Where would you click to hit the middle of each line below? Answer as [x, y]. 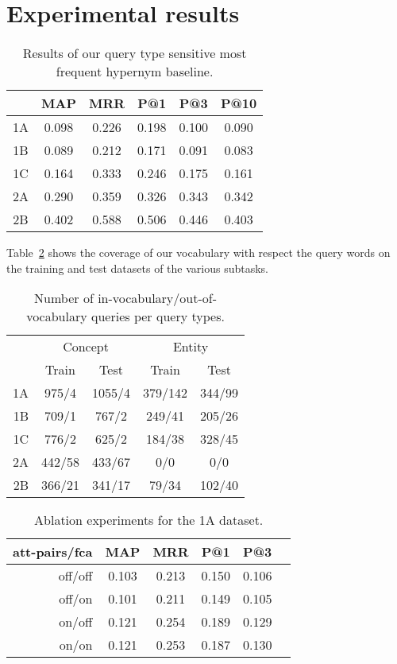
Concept [86, 347]
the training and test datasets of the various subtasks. [138, 268]
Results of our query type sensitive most [135, 53]
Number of [64, 298]
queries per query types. [158, 316]
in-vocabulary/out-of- [157, 298]
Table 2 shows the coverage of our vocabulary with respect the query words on [198, 252]
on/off [76, 622]
